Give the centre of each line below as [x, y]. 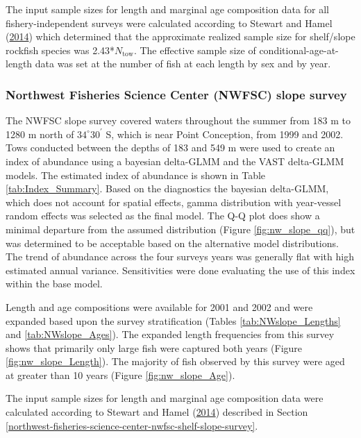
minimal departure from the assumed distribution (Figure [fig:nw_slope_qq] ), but [180, 229]
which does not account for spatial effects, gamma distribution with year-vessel [174, 202]
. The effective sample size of [195, 50]
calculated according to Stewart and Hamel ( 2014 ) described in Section [157, 412]
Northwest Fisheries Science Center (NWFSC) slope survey [176, 94]
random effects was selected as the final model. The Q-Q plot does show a [163, 216]
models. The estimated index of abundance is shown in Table [136, 175]
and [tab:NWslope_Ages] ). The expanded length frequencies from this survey [170, 334]
